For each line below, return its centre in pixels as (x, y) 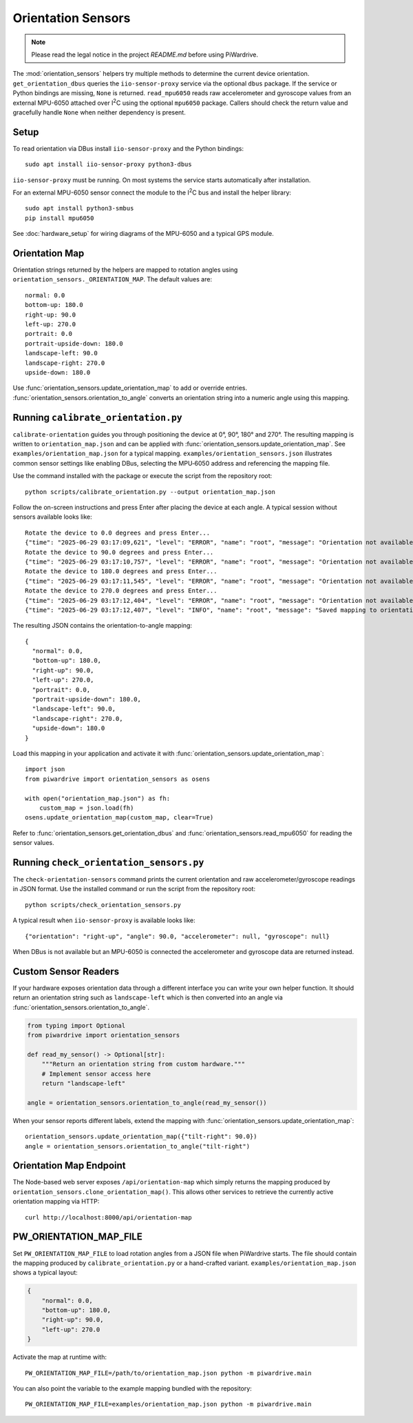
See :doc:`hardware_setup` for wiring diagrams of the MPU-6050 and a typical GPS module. (144, 234)
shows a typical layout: (45, 1273)
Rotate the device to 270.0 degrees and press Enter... (121, 591)
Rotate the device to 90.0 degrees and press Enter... (119, 552)
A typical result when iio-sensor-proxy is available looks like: (104, 920)
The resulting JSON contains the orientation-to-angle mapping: (103, 626)
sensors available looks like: (52, 517)
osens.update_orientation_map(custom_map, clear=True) (119, 818)
